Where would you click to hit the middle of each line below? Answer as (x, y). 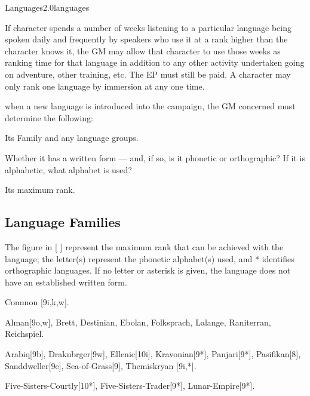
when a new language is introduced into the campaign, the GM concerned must (150, 106)
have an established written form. (66, 282)
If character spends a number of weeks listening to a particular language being (148, 27)
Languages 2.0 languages (47, 7)
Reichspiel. (24, 334)
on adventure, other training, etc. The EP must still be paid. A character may (148, 74)
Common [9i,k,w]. (37, 302)
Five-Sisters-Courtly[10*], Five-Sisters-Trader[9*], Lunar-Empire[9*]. (130, 386)
